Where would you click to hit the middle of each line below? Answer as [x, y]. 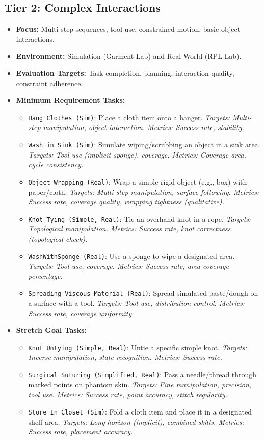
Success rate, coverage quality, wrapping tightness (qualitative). [126, 202]
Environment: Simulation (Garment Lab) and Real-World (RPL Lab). [129, 56]
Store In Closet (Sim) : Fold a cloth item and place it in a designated [140, 411]
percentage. [45, 276]
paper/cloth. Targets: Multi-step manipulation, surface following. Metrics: [144, 191]
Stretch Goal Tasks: [51, 330]
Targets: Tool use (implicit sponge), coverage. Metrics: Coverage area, [137, 154]
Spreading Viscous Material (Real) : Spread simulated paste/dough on [143, 293]
